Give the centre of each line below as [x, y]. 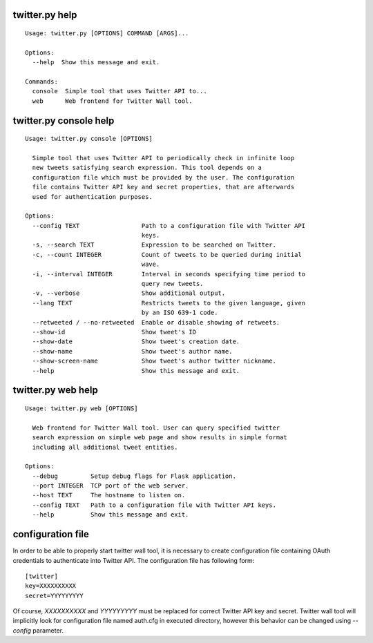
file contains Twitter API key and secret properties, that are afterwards [163, 187]
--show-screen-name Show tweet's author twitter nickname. [154, 361]
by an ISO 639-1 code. [180, 313]
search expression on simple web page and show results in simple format [160, 438]
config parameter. [38, 630]
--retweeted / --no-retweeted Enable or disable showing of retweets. [156, 322]
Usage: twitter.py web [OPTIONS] [82, 408]
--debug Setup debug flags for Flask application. [134, 476]
